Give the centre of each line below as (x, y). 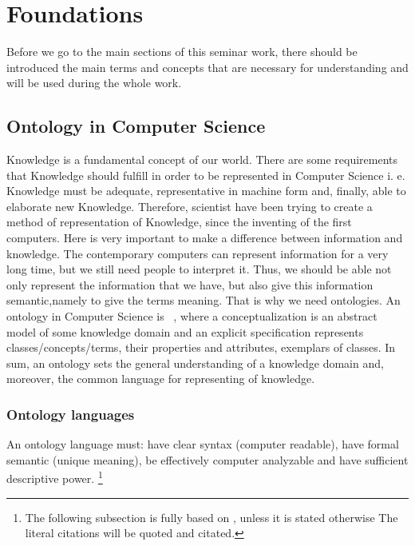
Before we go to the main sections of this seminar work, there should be (182, 52)
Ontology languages (71, 414)
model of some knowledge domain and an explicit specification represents (185, 331)
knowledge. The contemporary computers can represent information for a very (198, 253)
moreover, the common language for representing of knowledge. (161, 379)
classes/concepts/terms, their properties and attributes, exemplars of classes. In (201, 347)
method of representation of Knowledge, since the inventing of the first (179, 222)
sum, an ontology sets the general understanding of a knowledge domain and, (195, 363)
